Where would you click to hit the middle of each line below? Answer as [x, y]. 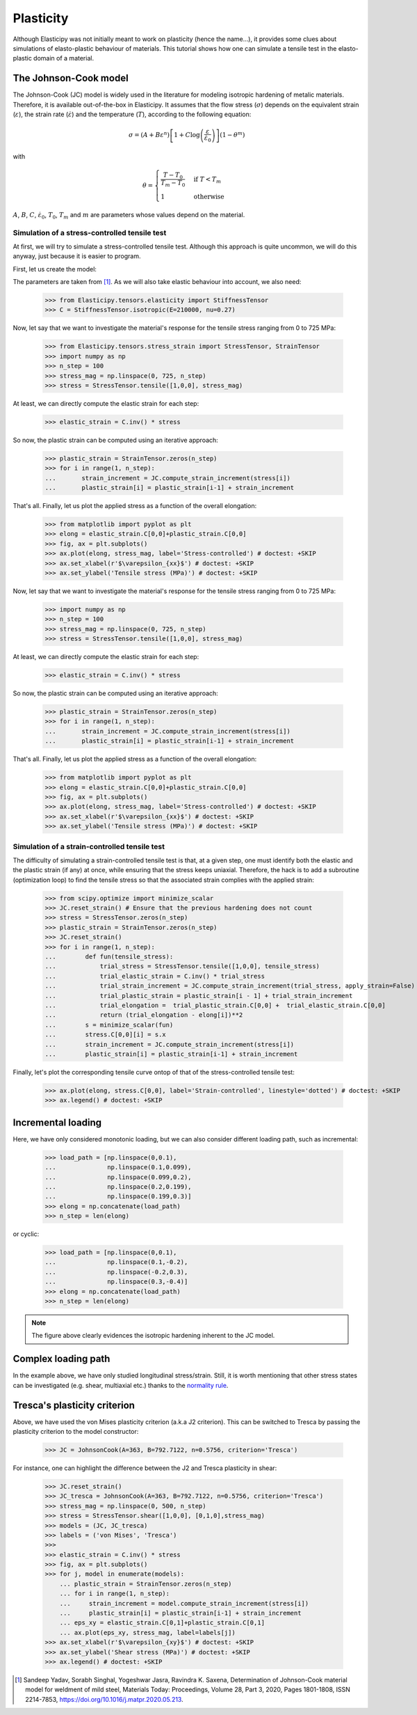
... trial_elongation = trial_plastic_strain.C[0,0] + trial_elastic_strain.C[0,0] [215, 1005]
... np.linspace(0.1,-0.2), [116, 1262]
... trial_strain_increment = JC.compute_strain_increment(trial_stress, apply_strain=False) [230, 986]
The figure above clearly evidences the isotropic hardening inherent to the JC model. [153, 1336]
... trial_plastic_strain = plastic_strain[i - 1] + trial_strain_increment [199, 996]
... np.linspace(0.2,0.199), [118, 1186]
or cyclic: [26, 1234]
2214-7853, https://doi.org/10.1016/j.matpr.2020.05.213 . [104, 1699]
